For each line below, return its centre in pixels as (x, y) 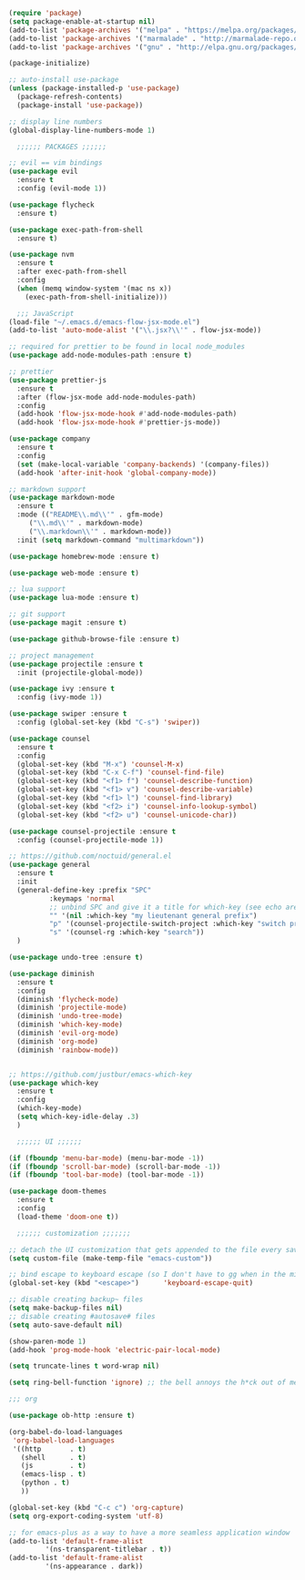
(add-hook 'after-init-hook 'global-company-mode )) (117, 473)
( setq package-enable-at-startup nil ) (82, 21)
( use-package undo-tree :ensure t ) (76, 957)
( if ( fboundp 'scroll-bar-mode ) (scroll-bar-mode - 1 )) (115, 1167)
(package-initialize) (50, 64)
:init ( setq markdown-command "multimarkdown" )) (111, 540)
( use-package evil (43, 172)
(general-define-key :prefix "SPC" (84, 890)
